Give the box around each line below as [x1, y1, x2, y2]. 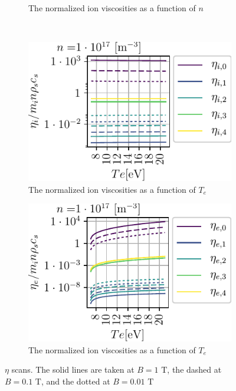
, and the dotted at [41, 375, 110, 387]
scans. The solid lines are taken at [11, 363, 135, 376]
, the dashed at [167, 363, 222, 376]
